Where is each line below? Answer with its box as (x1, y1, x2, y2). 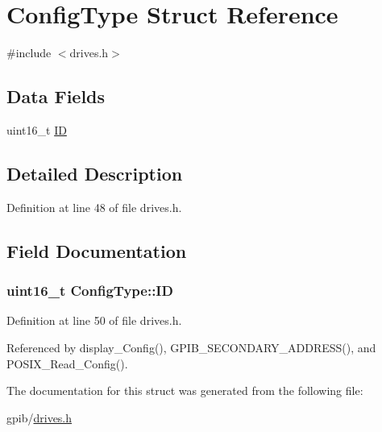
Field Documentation (6, 238, 187, 263)
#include (6, 44, 52, 61)
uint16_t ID (6, 121, 67, 138)
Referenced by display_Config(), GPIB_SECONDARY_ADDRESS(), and (6, 339, 376, 355)
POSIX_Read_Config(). (6, 355, 128, 372)
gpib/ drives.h (6, 409, 73, 426)
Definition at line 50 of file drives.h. (6, 312, 182, 329)
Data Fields (6, 84, 106, 109)
